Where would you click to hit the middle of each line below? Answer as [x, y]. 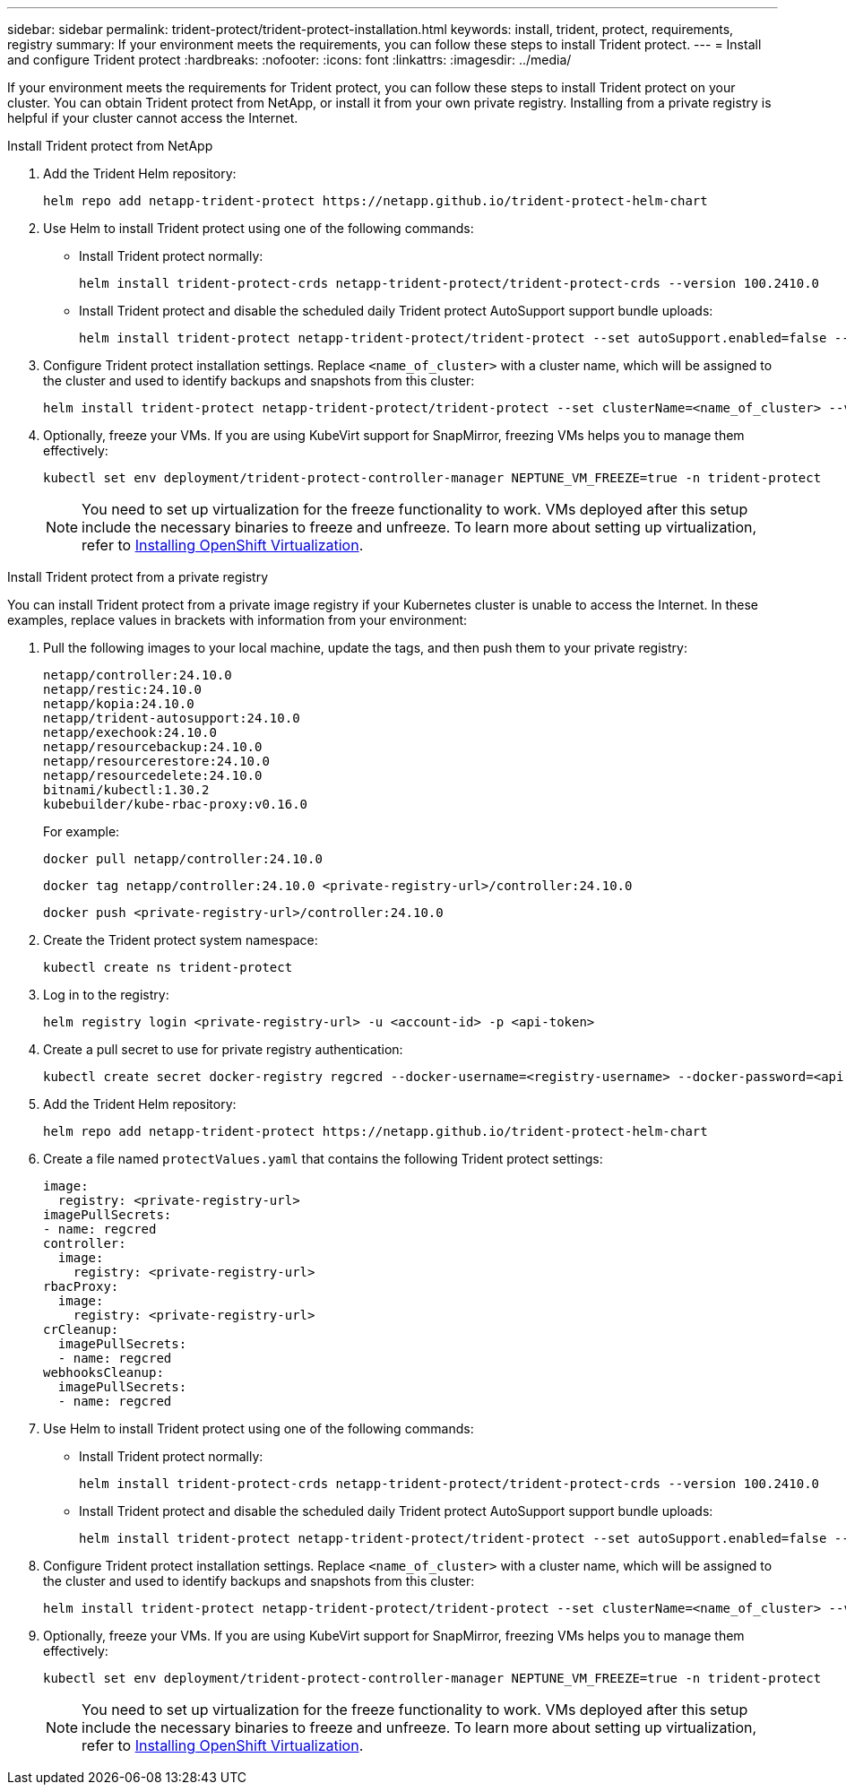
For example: [82, 831]
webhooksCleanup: [104, 1372]
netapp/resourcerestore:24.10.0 [156, 761]
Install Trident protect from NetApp [110, 146]
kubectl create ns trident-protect [168, 967]
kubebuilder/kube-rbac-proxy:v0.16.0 [176, 804]
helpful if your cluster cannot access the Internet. [153, 118]
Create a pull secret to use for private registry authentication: [223, 1049]
